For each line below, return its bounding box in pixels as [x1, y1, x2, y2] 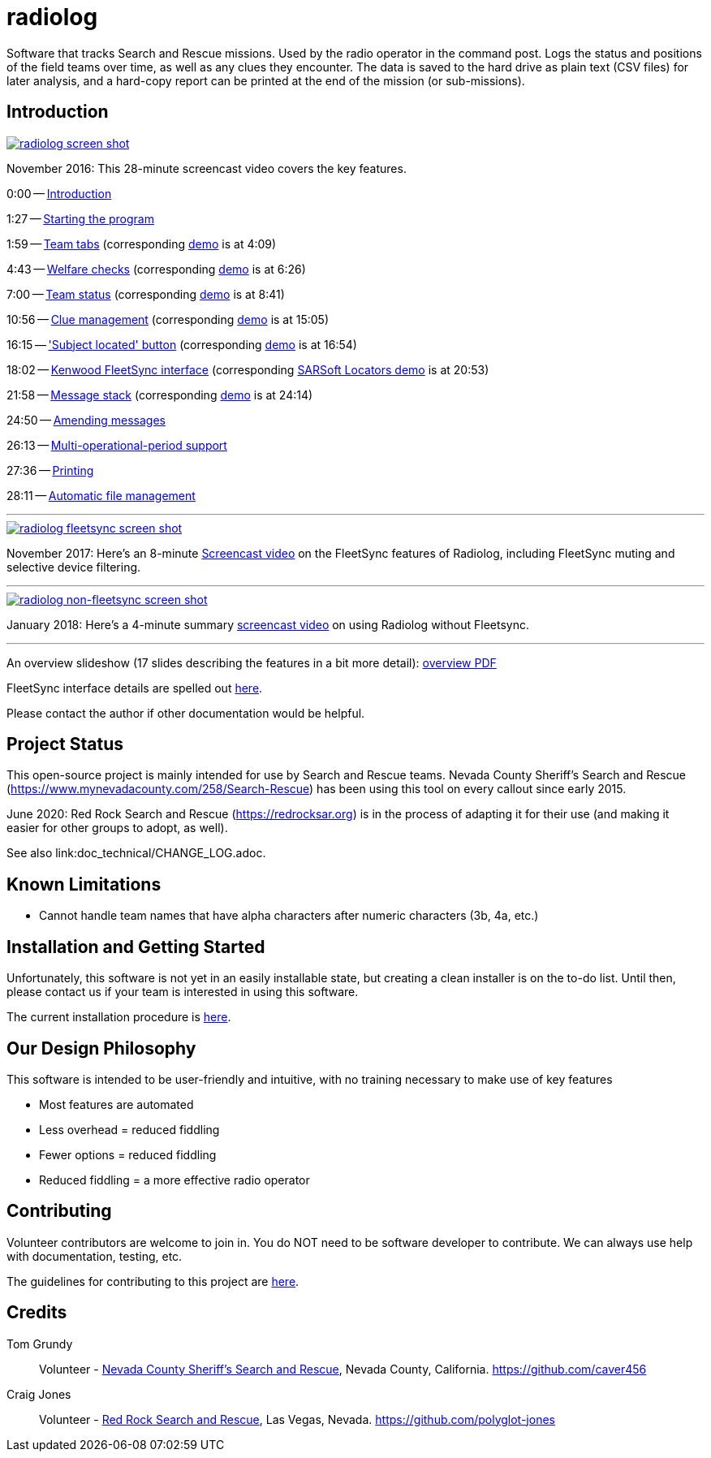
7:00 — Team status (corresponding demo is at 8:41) [6, 287, 285, 301]
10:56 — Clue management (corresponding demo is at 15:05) [6, 312, 329, 326]
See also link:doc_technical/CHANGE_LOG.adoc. [6, 846, 266, 861]
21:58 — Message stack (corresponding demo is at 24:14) [6, 387, 313, 402]
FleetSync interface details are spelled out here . [6, 680, 263, 695]
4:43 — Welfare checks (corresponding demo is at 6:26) [6, 261, 306, 276]
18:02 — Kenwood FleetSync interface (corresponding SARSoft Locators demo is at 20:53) [6, 362, 489, 377]
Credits [6, 1302, 67, 1323]
